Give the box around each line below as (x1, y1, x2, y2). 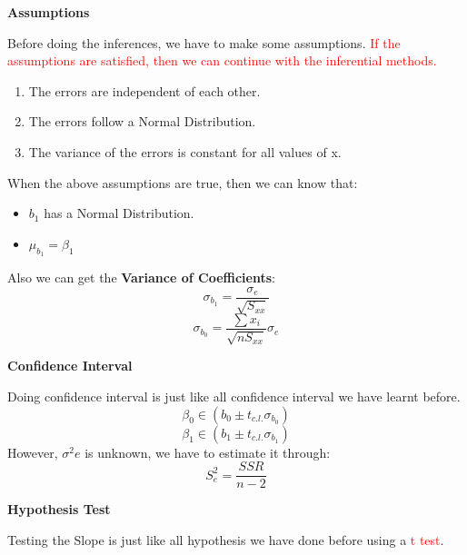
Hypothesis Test (7, 500, 111, 519)
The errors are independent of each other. (28, 81, 261, 100)
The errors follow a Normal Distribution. (28, 112, 256, 131)
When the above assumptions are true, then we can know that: (7, 173, 358, 192)
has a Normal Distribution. (44, 203, 194, 223)
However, (7, 442, 58, 461)
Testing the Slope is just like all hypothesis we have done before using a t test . (7, 530, 444, 549)
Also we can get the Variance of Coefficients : (7, 267, 275, 286)
